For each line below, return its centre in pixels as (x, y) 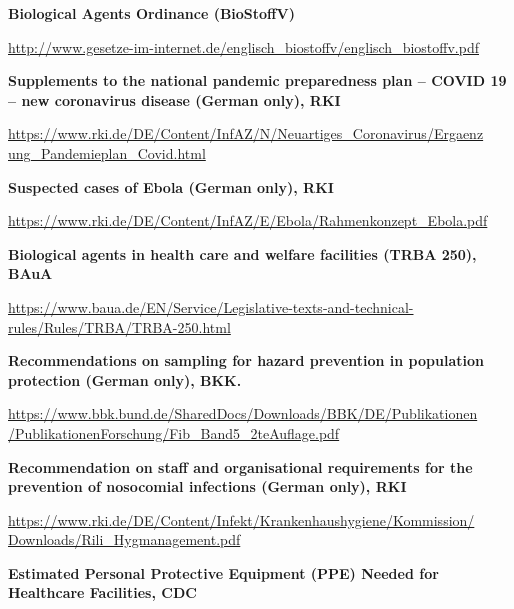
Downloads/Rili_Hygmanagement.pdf (124, 539)
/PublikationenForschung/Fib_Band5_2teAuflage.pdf (174, 432)
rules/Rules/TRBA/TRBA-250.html (119, 326)
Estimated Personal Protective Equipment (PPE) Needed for (223, 572)
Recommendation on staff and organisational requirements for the (240, 466)
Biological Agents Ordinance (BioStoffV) (151, 13)
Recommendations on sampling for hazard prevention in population (246, 360)
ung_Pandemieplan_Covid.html (107, 152)
